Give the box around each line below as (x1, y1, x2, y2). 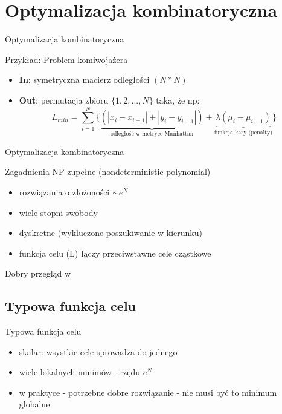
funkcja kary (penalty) (214, 130, 273, 136)
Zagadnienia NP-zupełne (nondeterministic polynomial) (5, 165, 211, 178)
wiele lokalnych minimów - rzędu (19, 366, 141, 378)
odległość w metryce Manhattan (111, 131, 194, 137)
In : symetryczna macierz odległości (19, 73, 150, 86)
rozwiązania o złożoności (19, 185, 110, 198)
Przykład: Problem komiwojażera (5, 53, 128, 65)
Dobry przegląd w (5, 267, 71, 280)
